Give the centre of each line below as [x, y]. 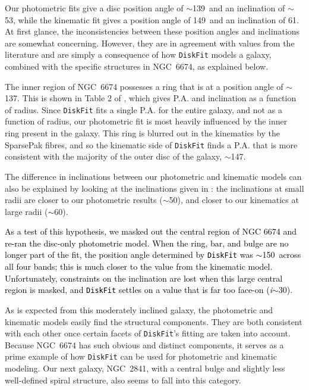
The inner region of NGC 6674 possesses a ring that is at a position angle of [144, 86]
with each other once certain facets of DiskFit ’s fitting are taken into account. [148, 333]
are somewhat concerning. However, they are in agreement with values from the [150, 43]
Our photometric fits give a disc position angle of [94, 8]
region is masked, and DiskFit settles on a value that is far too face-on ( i [138, 290]
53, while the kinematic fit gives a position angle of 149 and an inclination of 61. [152, 19]
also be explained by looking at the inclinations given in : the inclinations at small [154, 188]
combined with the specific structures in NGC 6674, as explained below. [137, 66]
